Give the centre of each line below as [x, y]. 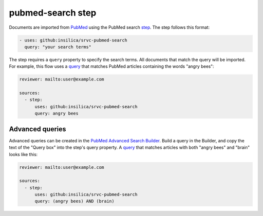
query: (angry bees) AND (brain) [75, 201]
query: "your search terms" [58, 47]
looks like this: [23, 154]
